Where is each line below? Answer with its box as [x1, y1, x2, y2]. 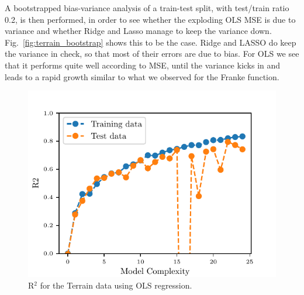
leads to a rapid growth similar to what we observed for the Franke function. [5, 70, 279, 83]
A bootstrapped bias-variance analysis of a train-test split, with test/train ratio [5, 2, 289, 13]
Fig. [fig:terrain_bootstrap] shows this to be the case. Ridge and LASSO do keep [5, 36, 296, 48]
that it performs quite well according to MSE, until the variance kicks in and [5, 59, 281, 71]
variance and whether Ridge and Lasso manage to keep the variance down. [5, 25, 272, 37]
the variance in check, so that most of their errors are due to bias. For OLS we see [5, 47, 299, 60]
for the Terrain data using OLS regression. [40, 279, 192, 291]
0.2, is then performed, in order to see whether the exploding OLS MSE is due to [5, 13, 296, 25]
